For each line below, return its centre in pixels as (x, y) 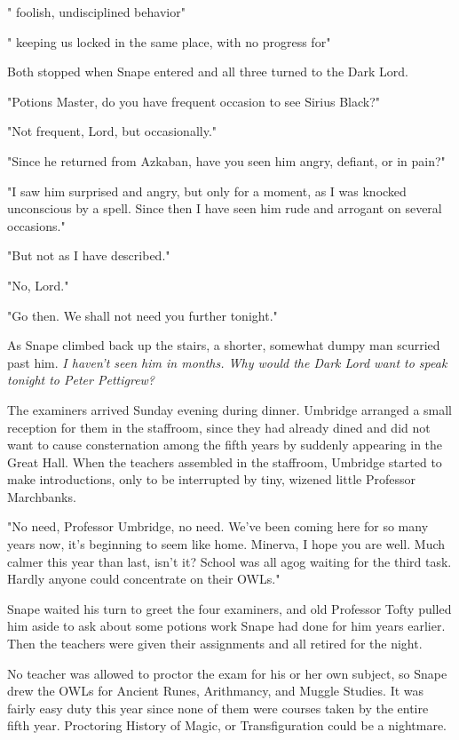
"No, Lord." (38, 285)
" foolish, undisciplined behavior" (96, 12)
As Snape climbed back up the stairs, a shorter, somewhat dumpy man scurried (224, 345)
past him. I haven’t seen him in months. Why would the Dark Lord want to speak (227, 362)
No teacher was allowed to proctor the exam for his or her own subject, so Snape (227, 673)
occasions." (36, 225)
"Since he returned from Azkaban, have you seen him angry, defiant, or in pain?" (226, 160)
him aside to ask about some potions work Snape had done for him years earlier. (226, 626)
